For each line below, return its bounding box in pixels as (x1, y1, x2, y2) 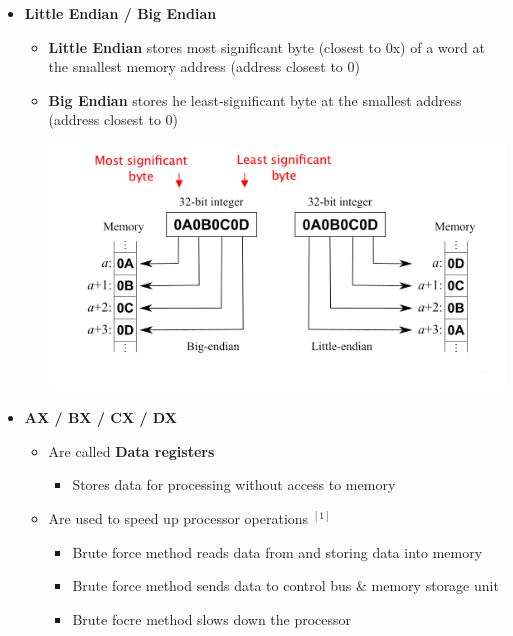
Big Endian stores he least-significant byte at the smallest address (48, 89, 462, 110)
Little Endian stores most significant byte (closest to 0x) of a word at (48, 36, 485, 57)
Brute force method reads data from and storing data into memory (72, 541, 483, 562)
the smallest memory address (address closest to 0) (48, 56, 360, 77)
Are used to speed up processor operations (48, 507, 309, 528)
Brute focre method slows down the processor (72, 608, 352, 629)
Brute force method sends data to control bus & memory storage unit (72, 575, 499, 596)
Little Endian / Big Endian (24, 3, 217, 23)
